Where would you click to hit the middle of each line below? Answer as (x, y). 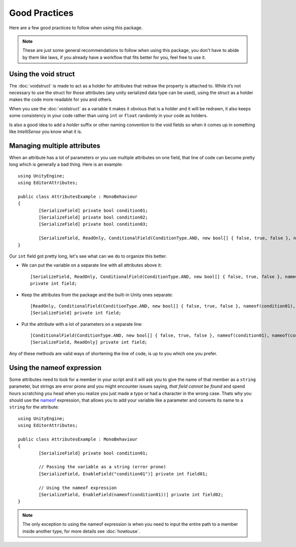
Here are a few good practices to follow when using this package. (76, 28)
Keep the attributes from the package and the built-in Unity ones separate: (97, 295)
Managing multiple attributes (55, 146)
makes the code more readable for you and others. (61, 99)
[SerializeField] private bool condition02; (93, 217)
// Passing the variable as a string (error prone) (102, 467)
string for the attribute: (34, 407)
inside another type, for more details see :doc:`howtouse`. (81, 531)
